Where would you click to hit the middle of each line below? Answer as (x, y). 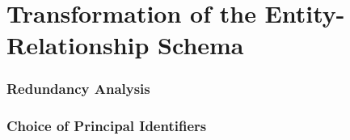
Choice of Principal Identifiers (107, 126)
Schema (201, 45)
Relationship (78, 45)
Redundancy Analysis (78, 89)
